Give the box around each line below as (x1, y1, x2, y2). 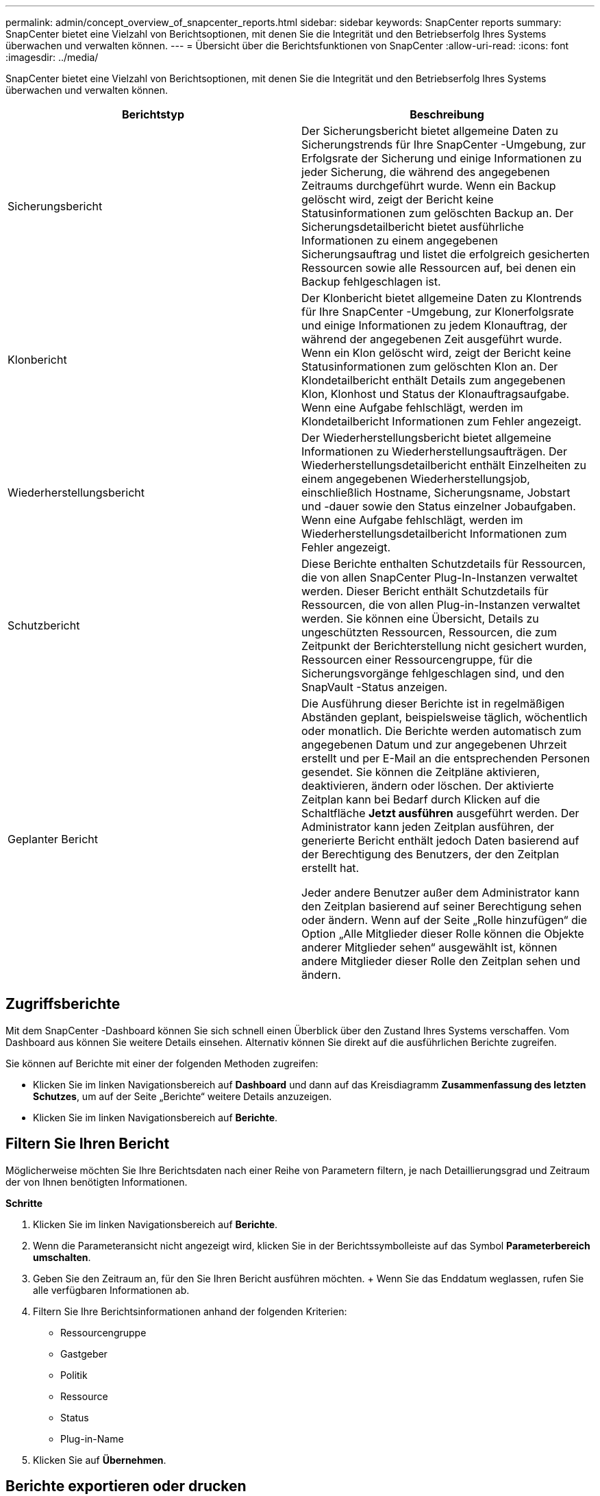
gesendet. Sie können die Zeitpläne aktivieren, (301, 765, 540, 779)
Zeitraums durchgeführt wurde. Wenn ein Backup (301, 179, 556, 192)
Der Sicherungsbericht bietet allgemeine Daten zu (301, 124, 558, 138)
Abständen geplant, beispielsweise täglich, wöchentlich (301, 710, 588, 724)
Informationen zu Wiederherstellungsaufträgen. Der (301, 445, 567, 458)
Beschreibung (410, 108, 484, 121)
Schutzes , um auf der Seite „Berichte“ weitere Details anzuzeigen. (33, 1090, 332, 1102)
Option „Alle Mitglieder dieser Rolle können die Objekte (301, 927, 584, 940)
